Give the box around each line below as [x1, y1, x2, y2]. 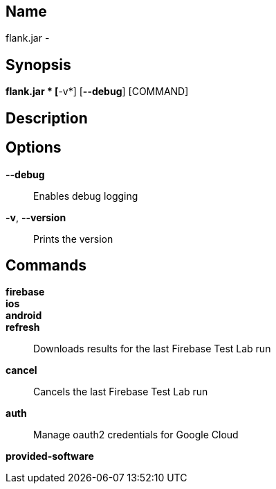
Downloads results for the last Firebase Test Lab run [33, 343, 271, 355]
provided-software [6, 450, 94, 463]
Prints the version [33, 232, 113, 245]
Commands [6, 256, 87, 274]
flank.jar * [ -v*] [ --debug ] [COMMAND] [6, 85, 189, 98]
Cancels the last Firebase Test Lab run [33, 386, 208, 398]
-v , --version [6, 211, 66, 223]
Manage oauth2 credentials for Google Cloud [33, 429, 239, 441]
